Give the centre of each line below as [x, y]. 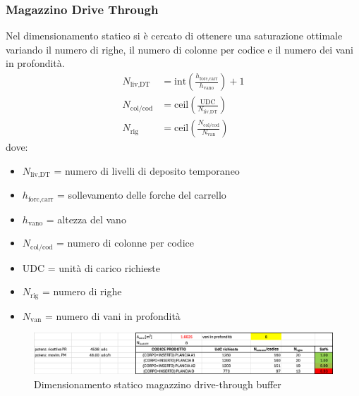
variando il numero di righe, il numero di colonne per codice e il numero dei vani [179, 49]
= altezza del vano [86, 219]
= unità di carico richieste [104, 267]
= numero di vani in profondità [113, 315]
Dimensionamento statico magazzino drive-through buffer [158, 384]
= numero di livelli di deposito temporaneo [147, 170]
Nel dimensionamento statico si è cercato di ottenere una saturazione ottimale [174, 36]
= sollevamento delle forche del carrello [142, 195]
